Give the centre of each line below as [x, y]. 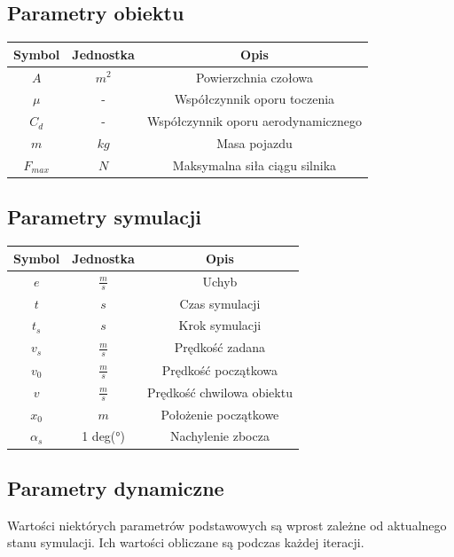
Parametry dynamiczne [116, 487]
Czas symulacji [220, 303]
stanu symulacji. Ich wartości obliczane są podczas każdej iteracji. [186, 542]
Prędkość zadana [220, 347]
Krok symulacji [220, 325]
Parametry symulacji [104, 217]
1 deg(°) [104, 436]
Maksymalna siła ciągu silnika [254, 165]
